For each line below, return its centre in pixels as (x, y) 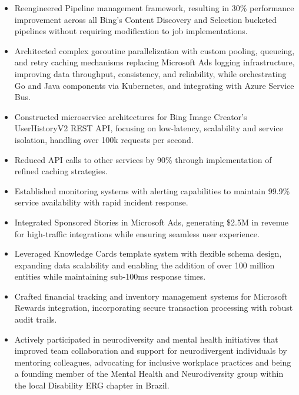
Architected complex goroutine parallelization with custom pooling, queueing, (155, 50)
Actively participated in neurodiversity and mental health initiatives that (146, 339)
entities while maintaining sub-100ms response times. (110, 276)
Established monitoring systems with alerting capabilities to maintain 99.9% (152, 190)
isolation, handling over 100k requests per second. (104, 139)
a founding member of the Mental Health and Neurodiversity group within (149, 374)
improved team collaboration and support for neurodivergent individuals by (151, 351)
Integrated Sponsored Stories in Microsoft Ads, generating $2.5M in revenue (152, 222)
